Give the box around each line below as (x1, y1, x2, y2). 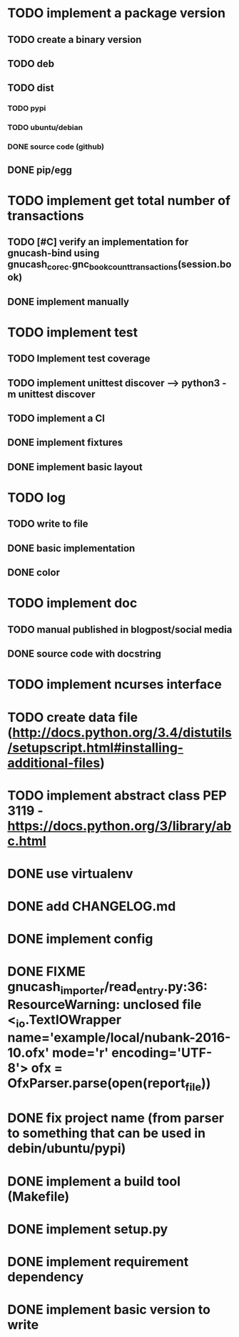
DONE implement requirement (7, 1253, 189, 1270)
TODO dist (7, 82, 55, 94)
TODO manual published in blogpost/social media (7, 623, 233, 635)
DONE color (7, 567, 61, 579)
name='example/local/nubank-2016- (7, 1029, 231, 1045)
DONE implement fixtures (7, 437, 123, 449)
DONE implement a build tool (7, 1173, 180, 1189)
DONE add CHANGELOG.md (7, 898, 176, 915)
